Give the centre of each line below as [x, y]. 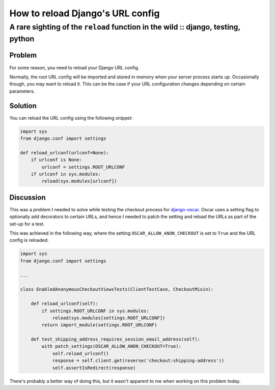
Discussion [28, 197]
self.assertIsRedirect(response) [94, 368]
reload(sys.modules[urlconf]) [79, 181]
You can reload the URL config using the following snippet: [71, 118]
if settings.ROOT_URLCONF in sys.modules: [95, 311]
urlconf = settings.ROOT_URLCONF [83, 167]
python [22, 39]
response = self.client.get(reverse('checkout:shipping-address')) [138, 361]
